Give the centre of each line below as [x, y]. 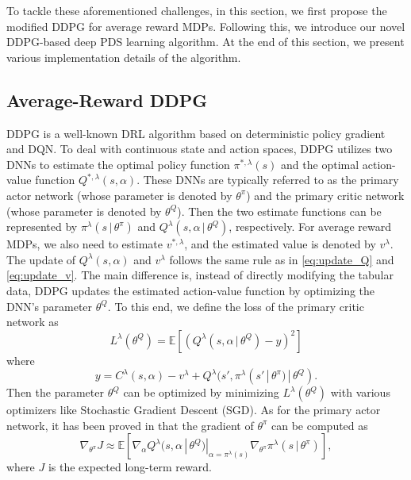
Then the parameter [55, 392]
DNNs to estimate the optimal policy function [118, 164]
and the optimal [320, 164]
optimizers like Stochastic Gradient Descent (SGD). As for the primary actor [194, 410]
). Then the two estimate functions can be [279, 211]
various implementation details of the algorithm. [124, 57]
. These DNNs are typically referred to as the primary [268, 180]
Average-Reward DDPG [107, 100]
